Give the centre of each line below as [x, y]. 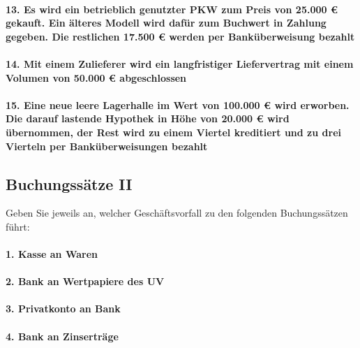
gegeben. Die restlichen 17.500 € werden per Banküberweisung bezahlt [180, 36]
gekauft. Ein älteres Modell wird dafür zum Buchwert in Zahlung [166, 23]
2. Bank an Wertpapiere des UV [85, 281]
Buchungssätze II [69, 183]
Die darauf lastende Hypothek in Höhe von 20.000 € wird [148, 118]
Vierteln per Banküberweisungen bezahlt [107, 146]
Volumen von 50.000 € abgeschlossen [96, 77]
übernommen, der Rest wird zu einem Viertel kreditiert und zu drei [174, 132]
